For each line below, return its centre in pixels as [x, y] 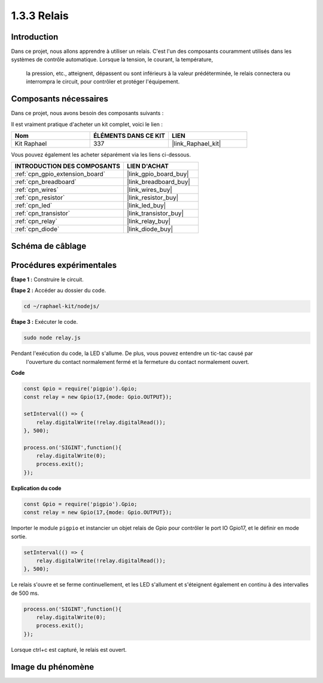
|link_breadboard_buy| [159, 182]
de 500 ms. [25, 593]
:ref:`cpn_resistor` [40, 198]
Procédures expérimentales [64, 265]
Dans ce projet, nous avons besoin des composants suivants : [87, 113]
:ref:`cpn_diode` [37, 229]
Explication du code [36, 488]
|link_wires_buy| [150, 190]
